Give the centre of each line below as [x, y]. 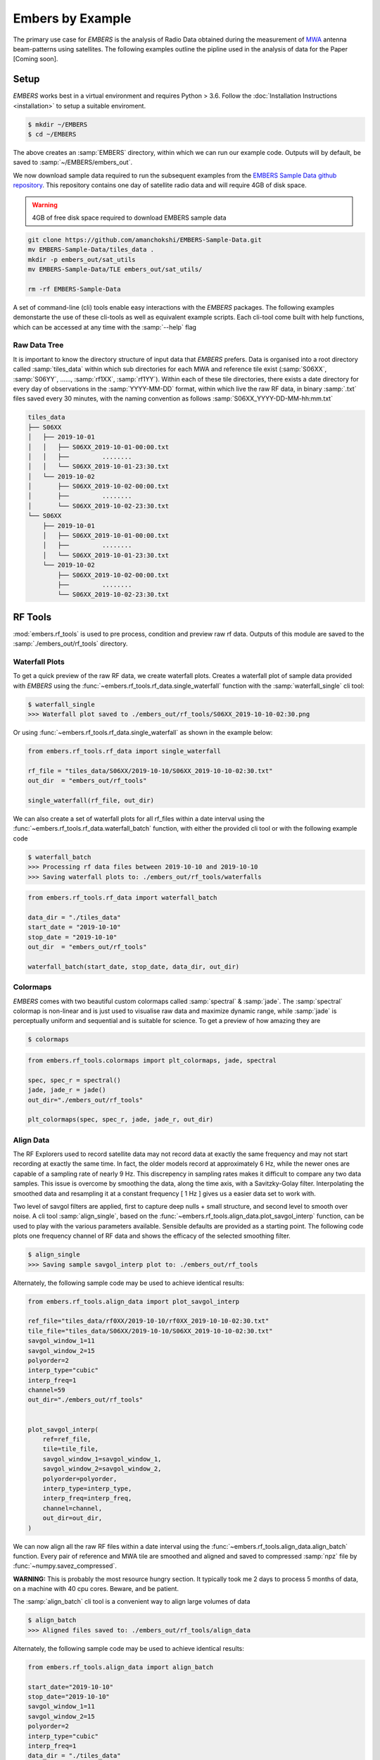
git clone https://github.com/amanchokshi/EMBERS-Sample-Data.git [145, 240]
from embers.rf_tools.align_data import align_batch [121, 1667]
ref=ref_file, [67, 1439]
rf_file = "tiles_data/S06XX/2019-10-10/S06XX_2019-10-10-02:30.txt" [150, 771]
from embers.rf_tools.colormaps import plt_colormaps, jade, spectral [152, 1061]
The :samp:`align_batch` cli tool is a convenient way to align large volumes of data [132, 1602]
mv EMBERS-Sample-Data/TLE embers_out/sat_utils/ [115, 270]
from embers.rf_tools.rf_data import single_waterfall [124, 751]
